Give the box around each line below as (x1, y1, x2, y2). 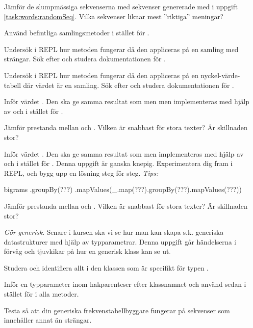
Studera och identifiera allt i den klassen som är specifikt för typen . (4, 262, 209, 273)
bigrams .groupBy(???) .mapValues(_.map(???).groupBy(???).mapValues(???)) (4, 184, 242, 194)
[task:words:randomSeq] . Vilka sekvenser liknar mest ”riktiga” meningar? (4, 11, 224, 21)
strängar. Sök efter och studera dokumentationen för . (4, 54, 166, 64)
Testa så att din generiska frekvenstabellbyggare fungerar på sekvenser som (4, 305, 230, 315)
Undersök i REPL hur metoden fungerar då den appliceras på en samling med (4, 44, 239, 54)
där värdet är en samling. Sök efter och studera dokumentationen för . (23, 80, 234, 90)
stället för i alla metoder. (4, 289, 79, 299)
